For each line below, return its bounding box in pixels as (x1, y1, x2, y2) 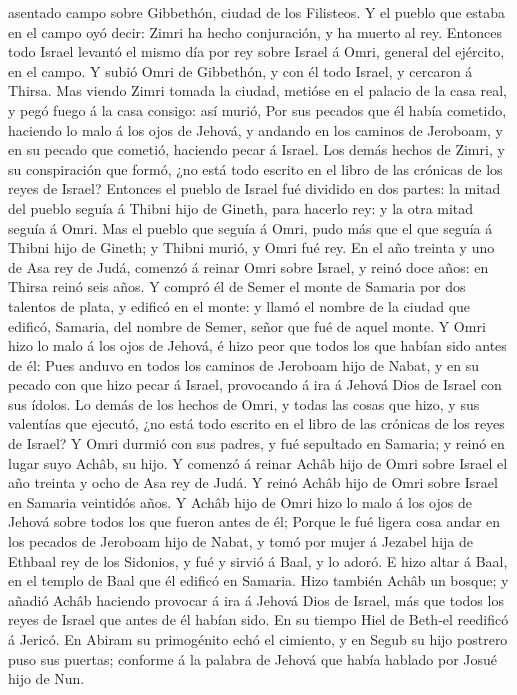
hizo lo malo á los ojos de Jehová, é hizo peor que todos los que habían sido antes (8, 335, 507, 356)
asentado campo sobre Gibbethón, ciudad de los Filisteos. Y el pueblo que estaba (8, 2, 506, 22)
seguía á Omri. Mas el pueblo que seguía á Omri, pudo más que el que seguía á (8, 217, 493, 238)
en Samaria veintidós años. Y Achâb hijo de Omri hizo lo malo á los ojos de (8, 491, 472, 512)
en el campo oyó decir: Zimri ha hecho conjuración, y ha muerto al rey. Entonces (8, 21, 502, 42)
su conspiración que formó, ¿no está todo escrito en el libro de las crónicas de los (8, 158, 503, 179)
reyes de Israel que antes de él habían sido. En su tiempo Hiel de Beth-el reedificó (8, 609, 509, 630)
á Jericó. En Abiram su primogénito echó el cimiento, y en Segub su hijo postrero (8, 629, 508, 649)
